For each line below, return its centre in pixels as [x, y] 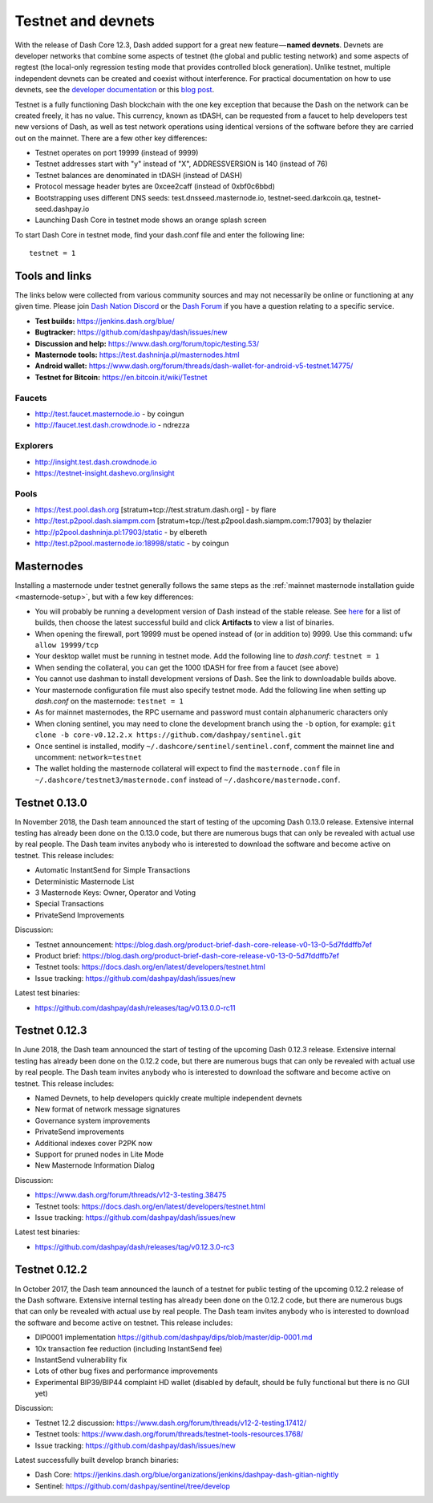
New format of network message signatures [107, 1109]
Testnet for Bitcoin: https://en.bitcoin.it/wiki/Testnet [121, 377]
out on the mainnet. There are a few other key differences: [111, 138]
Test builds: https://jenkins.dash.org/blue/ [105, 321]
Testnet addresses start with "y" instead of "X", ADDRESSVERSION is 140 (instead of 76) [181, 164]
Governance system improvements [93, 1120]
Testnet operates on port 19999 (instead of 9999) [117, 153]
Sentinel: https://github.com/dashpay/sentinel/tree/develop [132, 1486]
